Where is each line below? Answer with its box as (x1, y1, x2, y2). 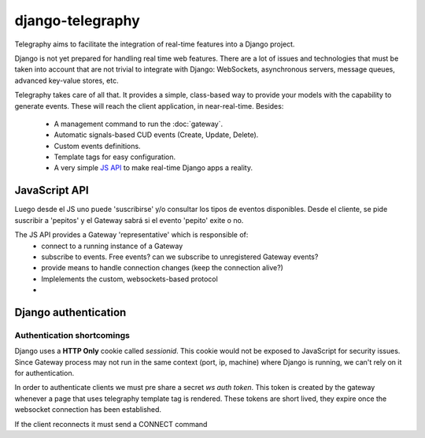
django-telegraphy (14, 12, 141, 29)
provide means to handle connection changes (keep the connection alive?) (41, 263, 283, 273)
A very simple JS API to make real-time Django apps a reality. (54, 163, 253, 173)
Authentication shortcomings (14, 329, 130, 340)
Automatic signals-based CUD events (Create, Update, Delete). (54, 130, 259, 139)
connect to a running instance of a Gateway (41, 241, 183, 251)
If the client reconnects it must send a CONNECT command (14, 419, 208, 429)
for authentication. (14, 369, 75, 378)
